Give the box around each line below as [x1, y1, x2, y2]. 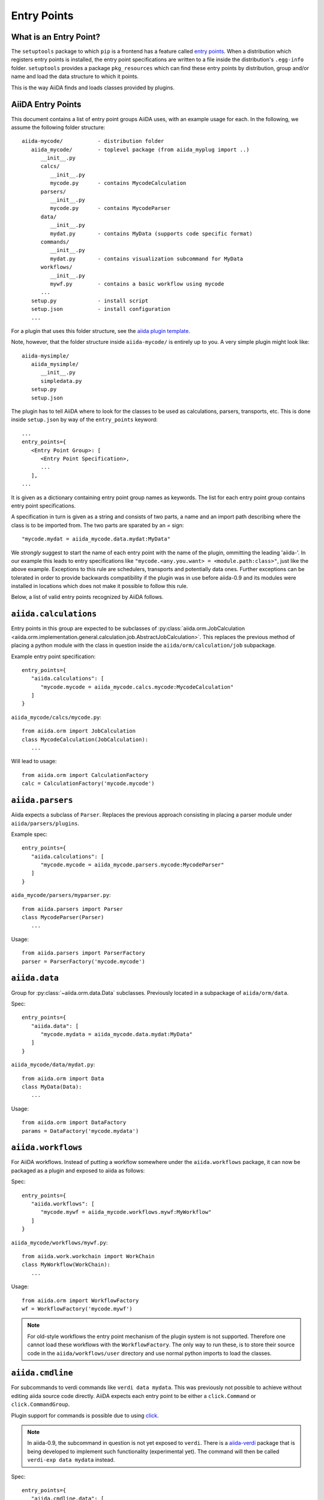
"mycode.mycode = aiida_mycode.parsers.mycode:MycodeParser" [40, 862, 224, 868]
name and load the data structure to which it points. [11, 73, 139, 80]
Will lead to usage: [11, 758, 57, 765]
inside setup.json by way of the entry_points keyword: [11, 416, 158, 423]
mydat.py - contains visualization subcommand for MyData [50, 255, 244, 262]
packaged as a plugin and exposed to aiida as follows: [11, 1167, 145, 1174]
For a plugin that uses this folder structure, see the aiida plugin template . [11, 327, 190, 334]
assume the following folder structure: [11, 124, 106, 131]
